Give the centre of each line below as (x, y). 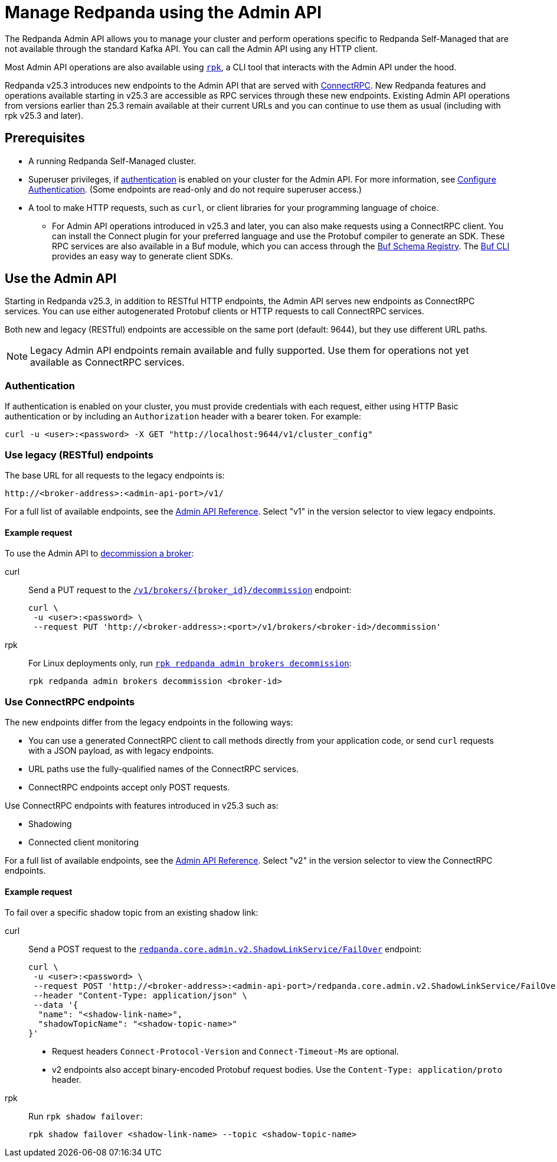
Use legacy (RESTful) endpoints (79, 455)
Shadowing (50, 824)
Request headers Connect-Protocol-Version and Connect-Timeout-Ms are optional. (226, 1052)
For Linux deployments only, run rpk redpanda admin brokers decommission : (190, 663)
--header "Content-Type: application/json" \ (140, 996)
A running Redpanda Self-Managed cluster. (112, 161)
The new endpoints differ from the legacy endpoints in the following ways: (149, 722)
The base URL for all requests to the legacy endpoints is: (115, 475)
